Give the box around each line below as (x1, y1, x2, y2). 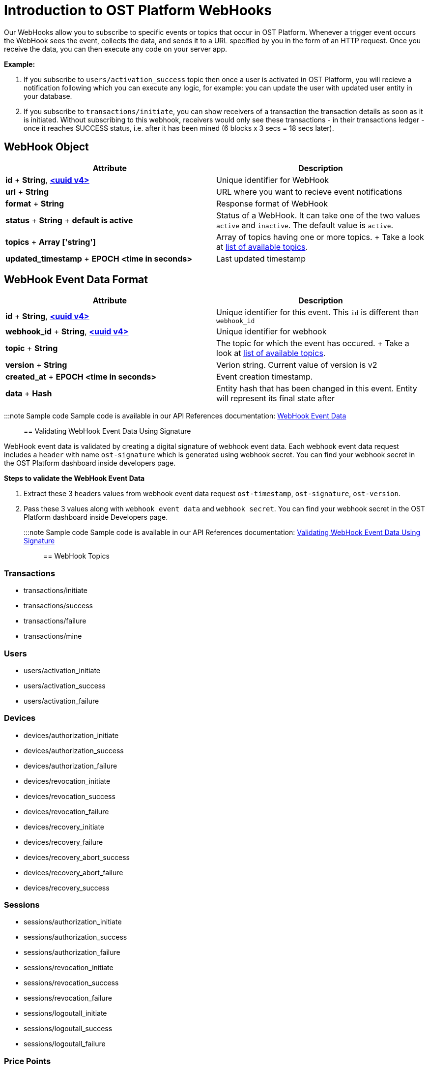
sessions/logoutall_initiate (24, 1009, 107, 1018)
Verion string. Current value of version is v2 (216, 360, 377, 370)
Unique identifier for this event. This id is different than (216, 307, 419, 318)
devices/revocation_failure (24, 807, 109, 816)
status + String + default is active (5, 215, 133, 225)
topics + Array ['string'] (5, 237, 96, 247)
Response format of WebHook (216, 198, 328, 208)
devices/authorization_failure (24, 761, 117, 770)
